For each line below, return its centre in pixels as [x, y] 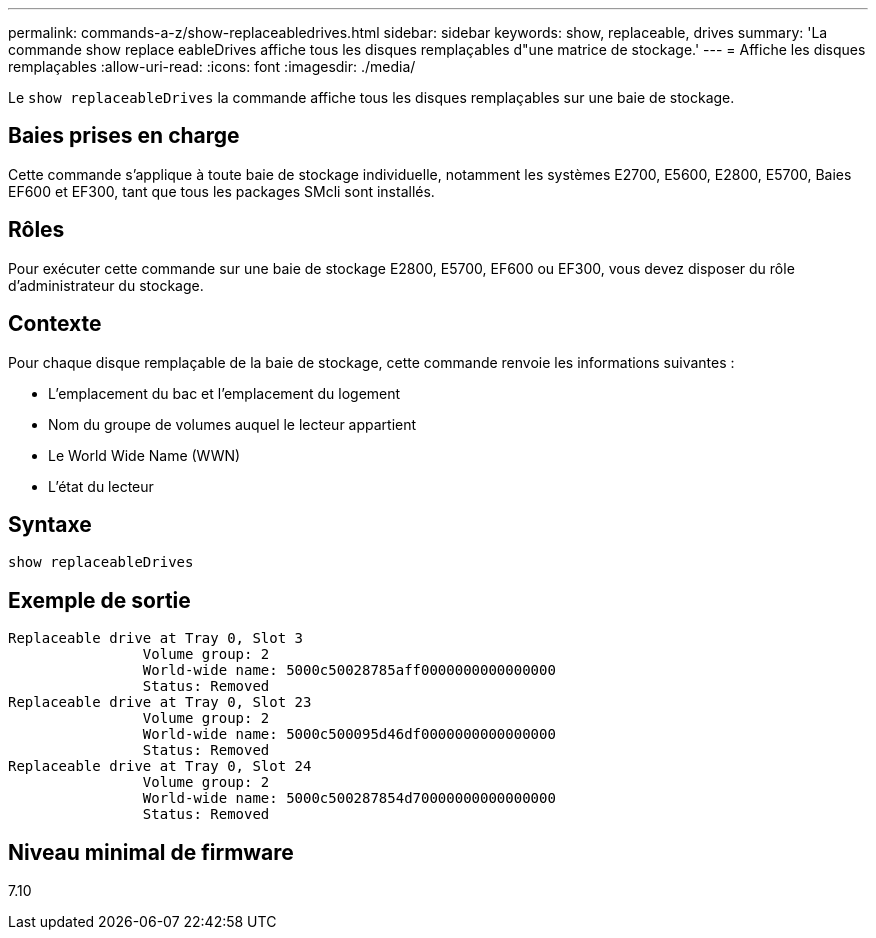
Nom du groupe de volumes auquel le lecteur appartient [232, 424]
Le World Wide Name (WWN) [144, 455]
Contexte [55, 324]
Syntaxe [50, 524]
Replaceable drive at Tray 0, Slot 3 [156, 638]
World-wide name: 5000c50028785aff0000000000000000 [349, 670]
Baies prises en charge [124, 136]
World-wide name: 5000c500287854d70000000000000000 [349, 798]
